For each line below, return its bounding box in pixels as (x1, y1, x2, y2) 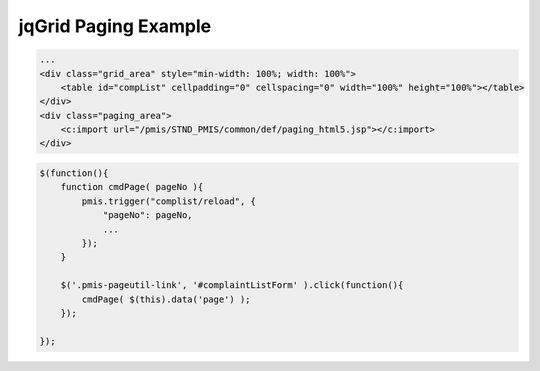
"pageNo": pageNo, (102, 210, 194, 221)
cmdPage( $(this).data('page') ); (81, 293, 251, 305)
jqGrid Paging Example (18, 15, 212, 37)
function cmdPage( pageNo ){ (60, 181, 204, 193)
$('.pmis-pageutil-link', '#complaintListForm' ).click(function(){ (60, 280, 404, 291)
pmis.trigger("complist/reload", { (81, 195, 257, 207)
